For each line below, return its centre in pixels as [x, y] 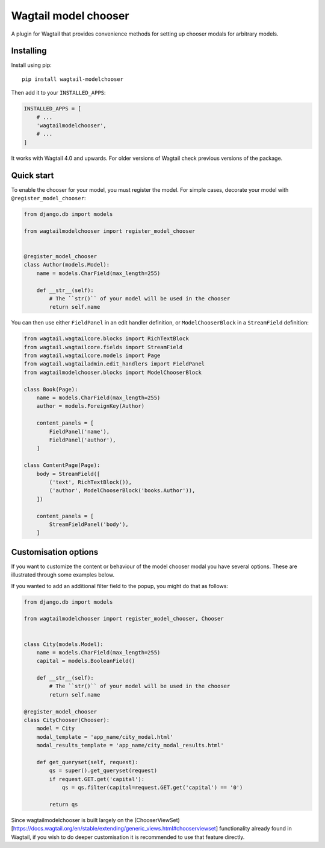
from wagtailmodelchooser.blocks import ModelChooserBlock [113, 372]
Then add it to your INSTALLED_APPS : [58, 93]
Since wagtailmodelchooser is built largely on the [72, 820]
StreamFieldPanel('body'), [89, 524]
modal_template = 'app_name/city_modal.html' [105, 737]
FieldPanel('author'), [83, 440]
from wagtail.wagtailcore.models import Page [92, 356]
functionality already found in [255, 829]
